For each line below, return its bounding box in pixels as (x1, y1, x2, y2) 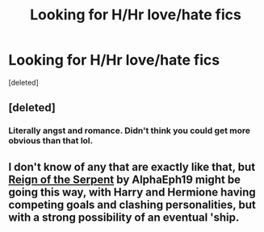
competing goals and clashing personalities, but (8, 197, 256, 211)
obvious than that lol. (8, 135, 94, 147)
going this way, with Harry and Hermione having (8, 185, 256, 199)
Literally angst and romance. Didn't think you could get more (8, 125, 251, 136)
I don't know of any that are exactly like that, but (8, 159, 256, 174)
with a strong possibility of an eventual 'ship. (8, 210, 240, 224)
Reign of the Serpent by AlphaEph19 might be (8, 172, 241, 186)
